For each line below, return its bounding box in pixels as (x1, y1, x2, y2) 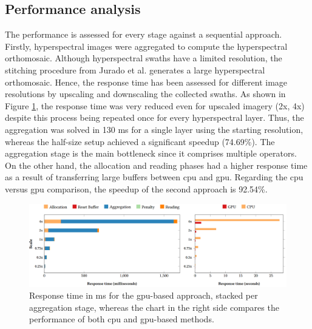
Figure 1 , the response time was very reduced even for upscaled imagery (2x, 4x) (5, 99, 305, 112)
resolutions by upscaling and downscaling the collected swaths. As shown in (5, 87, 286, 100)
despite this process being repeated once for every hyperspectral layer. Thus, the (5, 111, 304, 124)
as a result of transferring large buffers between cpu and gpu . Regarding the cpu (5, 171, 304, 183)
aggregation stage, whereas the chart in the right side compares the (29, 300, 279, 313)
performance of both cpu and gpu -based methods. (29, 313, 214, 325)
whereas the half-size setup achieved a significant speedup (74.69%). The (5, 135, 275, 148)
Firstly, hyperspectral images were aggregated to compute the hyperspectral (5, 39, 288, 52)
